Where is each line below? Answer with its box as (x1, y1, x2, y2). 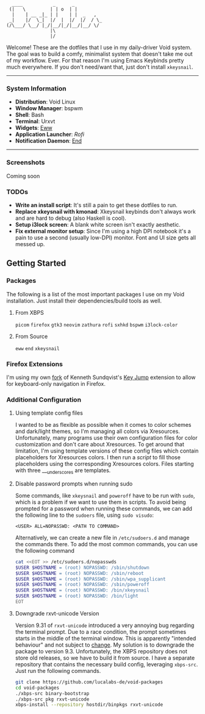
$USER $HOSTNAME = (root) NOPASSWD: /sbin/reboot (15, 570, 145, 576)
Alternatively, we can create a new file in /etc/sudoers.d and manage (15, 534, 190, 541)
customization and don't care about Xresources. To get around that (15, 441, 185, 448)
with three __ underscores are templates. (15, 467, 111, 475)
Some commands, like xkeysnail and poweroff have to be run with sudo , (15, 492, 195, 499)
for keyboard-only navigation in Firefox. (6, 380, 106, 387)
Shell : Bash (15, 111, 45, 119)
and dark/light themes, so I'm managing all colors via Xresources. (15, 427, 180, 435)
